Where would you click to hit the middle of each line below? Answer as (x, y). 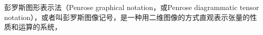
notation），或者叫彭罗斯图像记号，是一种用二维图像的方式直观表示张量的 (127, 17)
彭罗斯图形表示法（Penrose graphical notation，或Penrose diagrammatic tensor (132, 7)
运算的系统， (40, 27)
